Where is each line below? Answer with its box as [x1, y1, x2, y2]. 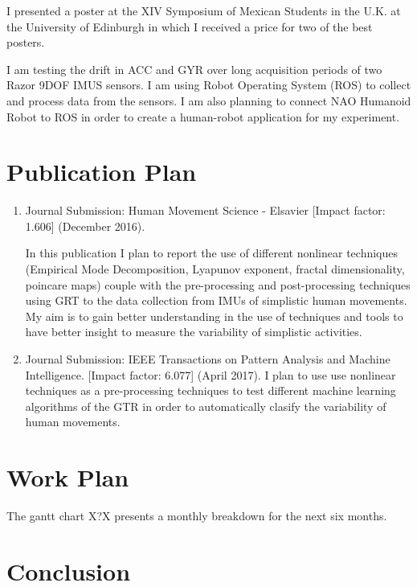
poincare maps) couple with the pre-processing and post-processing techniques [25, 276, 411, 293]
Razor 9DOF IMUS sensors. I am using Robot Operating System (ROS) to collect [6, 76, 411, 93]
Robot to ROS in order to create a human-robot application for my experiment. [6, 108, 400, 125]
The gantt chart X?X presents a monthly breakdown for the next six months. [6, 507, 387, 524]
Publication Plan [6, 155, 197, 188]
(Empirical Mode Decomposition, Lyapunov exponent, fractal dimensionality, [25, 261, 405, 277]
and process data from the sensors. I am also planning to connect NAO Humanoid [6, 92, 411, 109]
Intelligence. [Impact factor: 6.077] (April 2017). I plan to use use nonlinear [25, 366, 396, 383]
